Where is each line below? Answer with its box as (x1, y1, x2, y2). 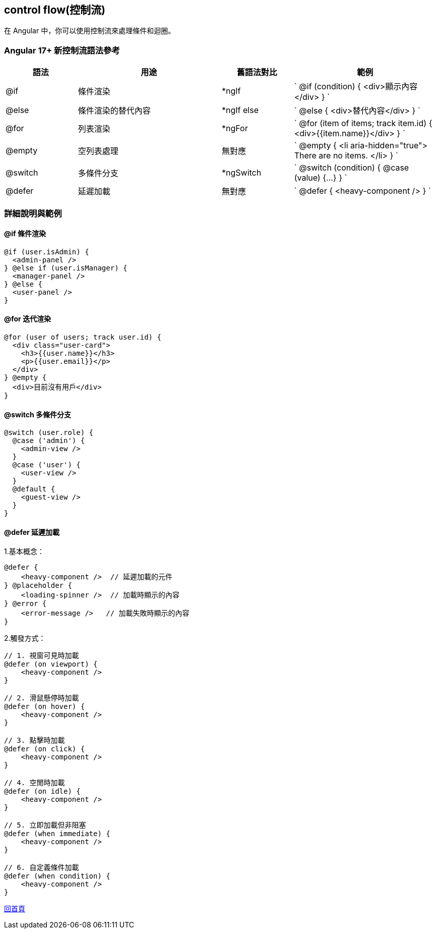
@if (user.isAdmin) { (4, 247, 89, 256)
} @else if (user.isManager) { (4, 263, 128, 272)
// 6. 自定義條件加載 (4, 863, 79, 872)
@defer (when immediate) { (4, 830, 110, 838)
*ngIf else (221, 105, 259, 116)
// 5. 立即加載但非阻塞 (4, 821, 86, 830)
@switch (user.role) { (4, 428, 94, 437)
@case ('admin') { (12, 436, 85, 445)
